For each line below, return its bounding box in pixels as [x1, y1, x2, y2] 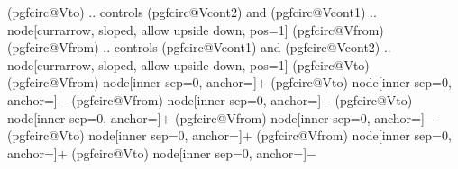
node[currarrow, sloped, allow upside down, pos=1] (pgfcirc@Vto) [7, 55, 370, 74]
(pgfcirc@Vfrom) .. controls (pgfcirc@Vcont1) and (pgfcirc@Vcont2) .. [7, 38, 391, 57]
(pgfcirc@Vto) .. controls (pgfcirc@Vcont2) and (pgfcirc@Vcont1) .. [7, 3, 377, 21]
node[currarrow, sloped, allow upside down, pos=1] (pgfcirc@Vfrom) [7, 20, 384, 39]
